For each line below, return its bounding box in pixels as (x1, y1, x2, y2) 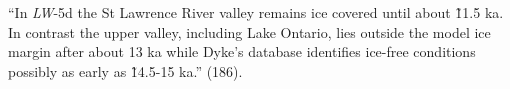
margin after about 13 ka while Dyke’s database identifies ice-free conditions (8, 41, 476, 62)
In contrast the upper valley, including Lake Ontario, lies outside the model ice (8, 21, 491, 42)
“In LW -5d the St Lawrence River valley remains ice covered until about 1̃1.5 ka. (8, 2, 504, 22)
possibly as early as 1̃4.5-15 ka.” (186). (8, 60, 243, 81)
